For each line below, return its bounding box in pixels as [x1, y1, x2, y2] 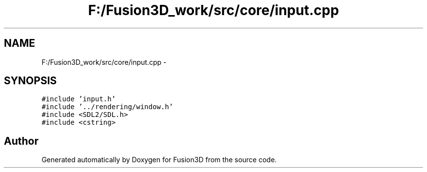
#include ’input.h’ [41, 95, 116, 103]
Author [4, 134, 39, 147]
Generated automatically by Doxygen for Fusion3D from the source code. [41, 155, 277, 164]
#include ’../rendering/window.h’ [41, 103, 174, 111]
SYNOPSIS [4, 75, 57, 87]
